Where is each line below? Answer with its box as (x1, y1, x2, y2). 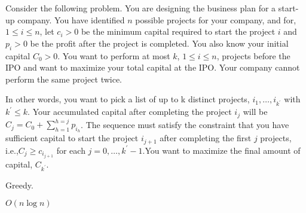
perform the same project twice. (5, 72, 123, 85)
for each (56, 144, 85, 156)
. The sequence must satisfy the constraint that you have (81, 118, 289, 130)
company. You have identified (17, 13, 125, 26)
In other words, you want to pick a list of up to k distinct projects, (5, 93, 250, 105)
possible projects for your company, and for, (135, 13, 296, 26)
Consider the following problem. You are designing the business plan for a (5, 2, 276, 14)
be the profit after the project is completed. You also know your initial (30, 36, 289, 49)
